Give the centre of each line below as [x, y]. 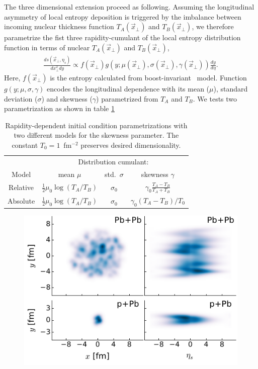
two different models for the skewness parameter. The [96, 135]
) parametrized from [127, 98]
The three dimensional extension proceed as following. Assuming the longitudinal [129, 7]
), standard [231, 88]
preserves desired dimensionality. [131, 145]
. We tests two [215, 98]
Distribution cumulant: [113, 161]
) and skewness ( [67, 98]
